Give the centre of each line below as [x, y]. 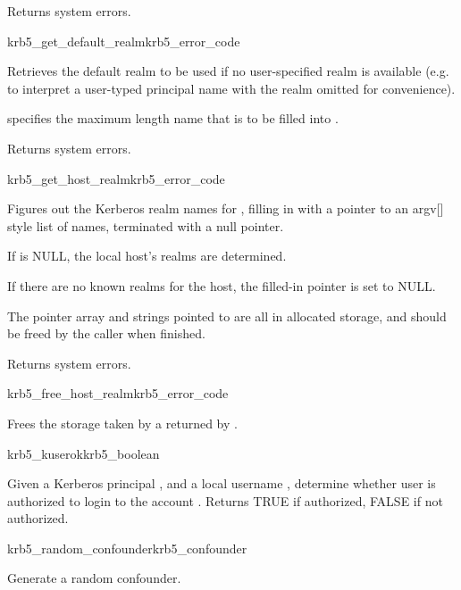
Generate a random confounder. [94, 578]
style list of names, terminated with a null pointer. [146, 225]
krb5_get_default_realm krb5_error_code [124, 41]
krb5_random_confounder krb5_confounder [127, 548]
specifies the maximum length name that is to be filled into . [173, 118]
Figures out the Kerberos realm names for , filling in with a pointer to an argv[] [226, 208]
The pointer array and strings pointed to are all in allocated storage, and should [227, 316]
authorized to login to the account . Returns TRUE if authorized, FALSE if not [225, 500]
